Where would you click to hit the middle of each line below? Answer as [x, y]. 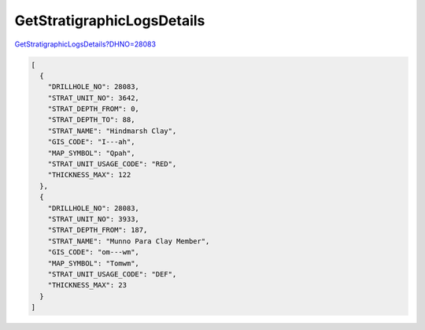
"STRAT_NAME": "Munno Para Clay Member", [129, 241]
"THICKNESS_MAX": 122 [89, 175]
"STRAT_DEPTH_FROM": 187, [98, 230]
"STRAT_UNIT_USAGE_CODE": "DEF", [112, 274]
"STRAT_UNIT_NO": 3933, [93, 219]
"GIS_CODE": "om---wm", [93, 252]
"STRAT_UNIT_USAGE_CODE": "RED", [112, 164]
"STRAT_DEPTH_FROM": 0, [93, 109]
